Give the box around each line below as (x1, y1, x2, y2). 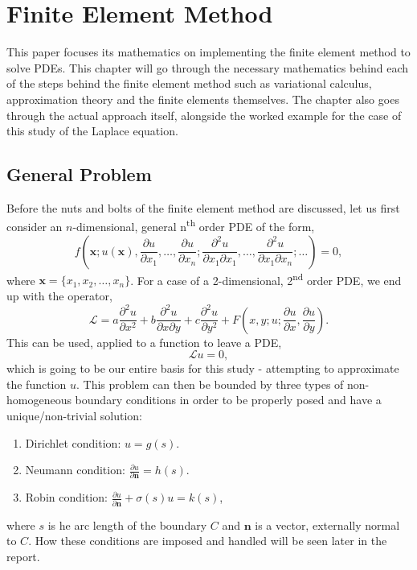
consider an (6, 218, 63, 235)
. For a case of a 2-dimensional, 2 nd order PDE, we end (130, 269, 402, 288)
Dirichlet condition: (25, 434, 121, 451)
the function (6, 375, 67, 392)
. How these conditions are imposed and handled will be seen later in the (28, 532, 387, 549)
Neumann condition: (25, 461, 125, 478)
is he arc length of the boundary (47, 516, 207, 533)
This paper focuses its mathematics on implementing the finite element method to (6, 43, 411, 60)
